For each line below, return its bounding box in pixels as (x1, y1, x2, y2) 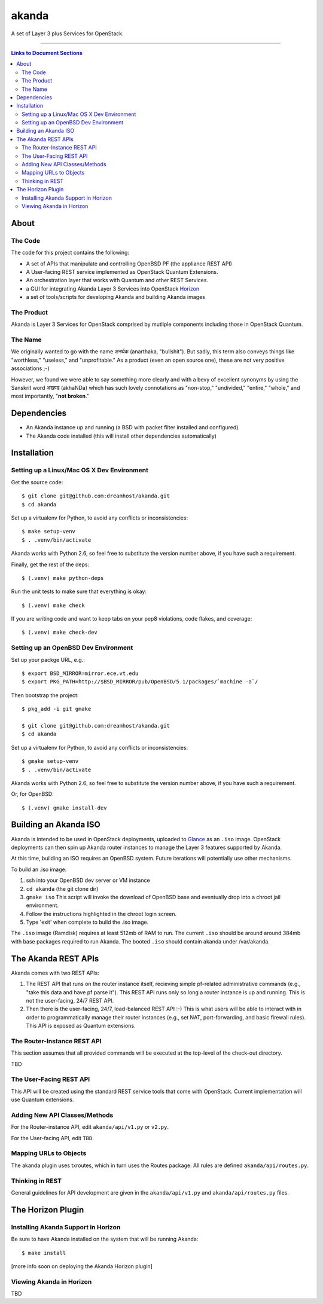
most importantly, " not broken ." (11, 392, 90, 400)
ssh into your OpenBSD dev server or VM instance (26, 877, 150, 884)
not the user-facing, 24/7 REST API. (26, 997, 114, 1004)
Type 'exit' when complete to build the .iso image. (26, 918, 149, 926)
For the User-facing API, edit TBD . (11, 1134, 94, 1141)
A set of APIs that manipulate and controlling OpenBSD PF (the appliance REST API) (26, 260, 233, 267)
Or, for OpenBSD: (11, 790, 54, 798)
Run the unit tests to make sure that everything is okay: (11, 588, 147, 595)
